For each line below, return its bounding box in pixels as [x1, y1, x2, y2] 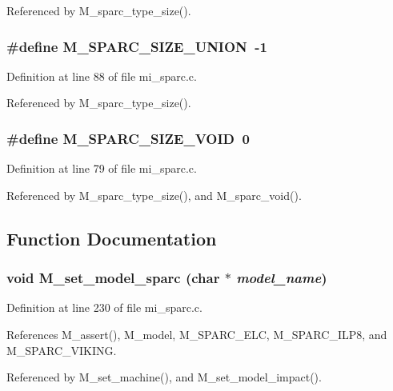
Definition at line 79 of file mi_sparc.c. [6, 160, 197, 177]
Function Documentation [6, 225, 217, 250]
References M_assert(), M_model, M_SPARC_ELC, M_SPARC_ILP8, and [6, 326, 387, 342]
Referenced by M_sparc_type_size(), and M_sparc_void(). [6, 186, 302, 203]
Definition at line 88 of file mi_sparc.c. [6, 67, 197, 84]
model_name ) [236, 268, 327, 288]
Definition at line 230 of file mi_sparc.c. [6, 299, 203, 316]
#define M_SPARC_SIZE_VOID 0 [6, 128, 250, 148]
